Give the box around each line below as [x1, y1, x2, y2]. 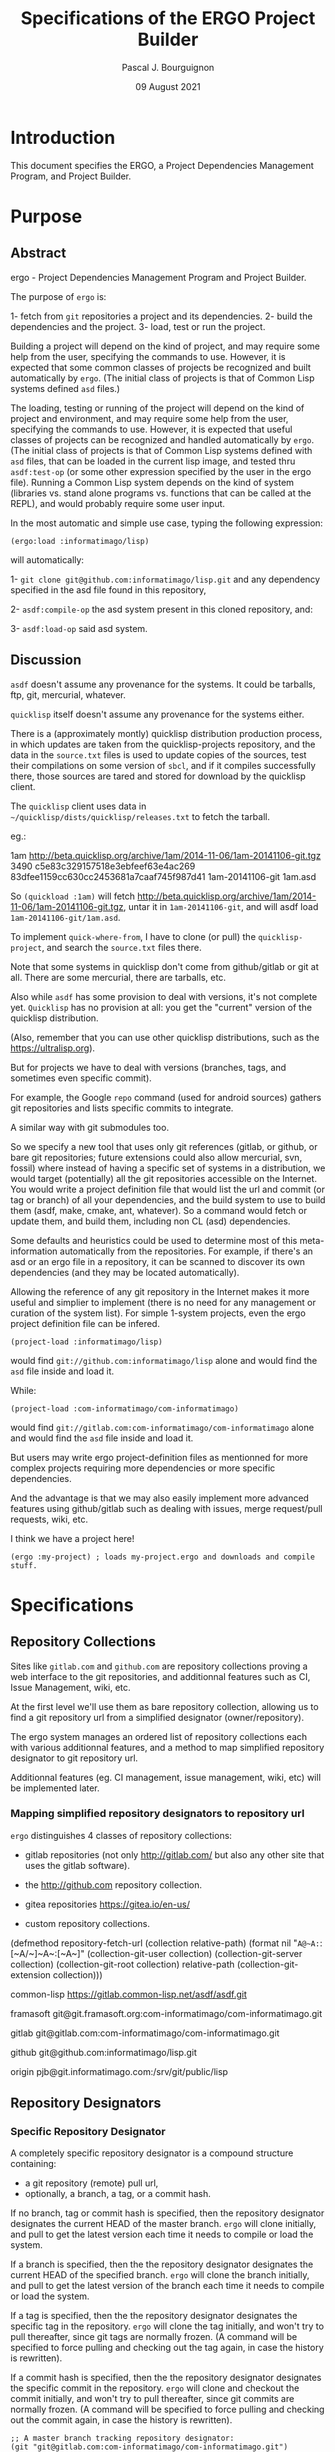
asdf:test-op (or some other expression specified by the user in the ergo [10, 465, 312, 477]
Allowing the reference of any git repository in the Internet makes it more [10, 1285, 310, 1297]
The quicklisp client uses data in [10, 800, 147, 812]
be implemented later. [10, 1782, 100, 1794]
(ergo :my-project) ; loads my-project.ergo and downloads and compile [10, 1552, 315, 1562]
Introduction [10, 126, 116, 149]
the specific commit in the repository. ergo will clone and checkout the [10, 2382, 300, 2394]
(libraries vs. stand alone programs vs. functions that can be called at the [10, 487, 312, 499]
